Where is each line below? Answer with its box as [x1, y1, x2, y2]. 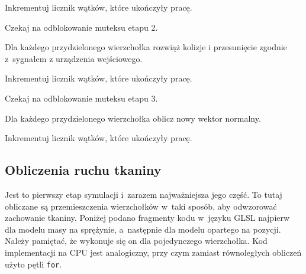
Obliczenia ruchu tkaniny [5, 161, 162, 179]
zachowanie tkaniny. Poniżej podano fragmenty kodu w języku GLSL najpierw [5, 211, 290, 224]
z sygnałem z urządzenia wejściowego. [5, 52, 143, 64]
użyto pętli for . [5, 257, 62, 270]
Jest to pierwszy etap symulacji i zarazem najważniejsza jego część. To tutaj [5, 188, 282, 200]
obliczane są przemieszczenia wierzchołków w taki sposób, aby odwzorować [5, 200, 277, 212]
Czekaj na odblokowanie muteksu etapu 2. [5, 21, 158, 33]
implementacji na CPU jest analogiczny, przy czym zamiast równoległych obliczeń [5, 246, 302, 258]
